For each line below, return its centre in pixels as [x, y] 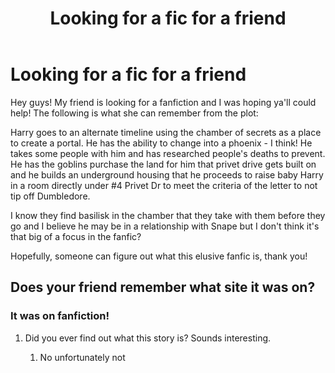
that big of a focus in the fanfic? [76, 236]
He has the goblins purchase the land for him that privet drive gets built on [163, 164]
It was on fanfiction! [60, 316]
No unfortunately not [82, 357]
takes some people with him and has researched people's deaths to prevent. [168, 153]
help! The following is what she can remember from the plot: [134, 113]
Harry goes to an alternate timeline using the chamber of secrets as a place [166, 132]
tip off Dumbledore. [50, 196]
